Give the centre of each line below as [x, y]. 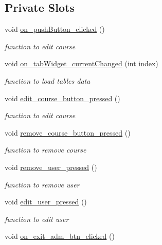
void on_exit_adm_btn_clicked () [60, 236]
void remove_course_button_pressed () [68, 132]
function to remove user [42, 184]
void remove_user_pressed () [51, 167]
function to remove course [46, 150]
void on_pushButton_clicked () [55, 29]
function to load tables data [48, 80]
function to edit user [37, 219]
